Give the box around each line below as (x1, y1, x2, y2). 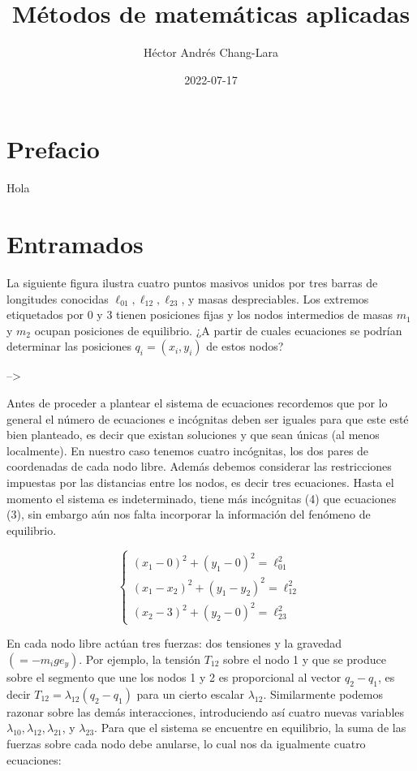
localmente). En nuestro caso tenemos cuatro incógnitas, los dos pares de (6, 441, 369, 459)
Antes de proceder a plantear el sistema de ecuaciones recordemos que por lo (6, 394, 388, 411)
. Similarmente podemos (263, 685, 383, 702)
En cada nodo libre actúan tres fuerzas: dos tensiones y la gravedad (6, 635, 342, 652)
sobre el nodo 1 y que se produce (223, 650, 386, 667)
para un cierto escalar (136, 685, 244, 702)
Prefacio (6, 132, 100, 166)
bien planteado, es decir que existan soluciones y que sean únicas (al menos (6, 426, 380, 443)
